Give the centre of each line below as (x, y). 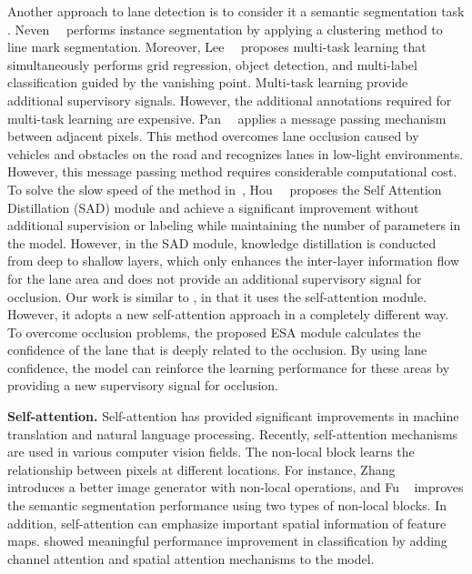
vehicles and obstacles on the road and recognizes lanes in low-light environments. (236, 153)
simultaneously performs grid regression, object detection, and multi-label (212, 64)
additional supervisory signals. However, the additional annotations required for (230, 100)
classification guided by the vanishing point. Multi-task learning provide (208, 82)
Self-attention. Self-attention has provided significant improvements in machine (233, 416)
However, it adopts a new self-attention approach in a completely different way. (228, 314)
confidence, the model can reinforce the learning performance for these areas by (229, 367)
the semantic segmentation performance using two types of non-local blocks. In (227, 505)
